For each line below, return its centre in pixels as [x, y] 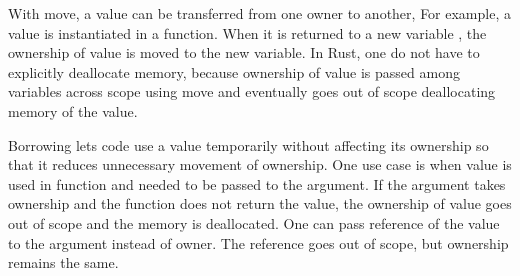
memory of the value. [73, 110]
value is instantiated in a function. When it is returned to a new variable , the [247, 32]
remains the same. [63, 262]
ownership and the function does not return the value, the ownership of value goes [260, 203]
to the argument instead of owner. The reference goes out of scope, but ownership [258, 242]
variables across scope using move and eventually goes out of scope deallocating [252, 91]
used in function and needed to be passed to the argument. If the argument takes [257, 183]
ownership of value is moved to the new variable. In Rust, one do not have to [244, 52]
